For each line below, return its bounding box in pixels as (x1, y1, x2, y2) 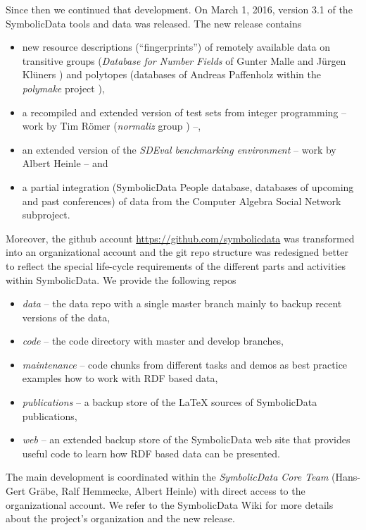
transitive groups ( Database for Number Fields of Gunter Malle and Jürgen (22, 53, 346, 68)
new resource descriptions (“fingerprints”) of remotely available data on (22, 39, 331, 54)
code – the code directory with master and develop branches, (22, 333, 284, 348)
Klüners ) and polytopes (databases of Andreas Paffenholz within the (22, 67, 321, 82)
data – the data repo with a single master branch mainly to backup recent (22, 296, 342, 311)
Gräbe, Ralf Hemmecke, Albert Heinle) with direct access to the (28, 483, 305, 498)
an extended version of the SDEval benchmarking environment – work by (22, 142, 336, 156)
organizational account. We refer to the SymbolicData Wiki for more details (6, 497, 334, 512)
